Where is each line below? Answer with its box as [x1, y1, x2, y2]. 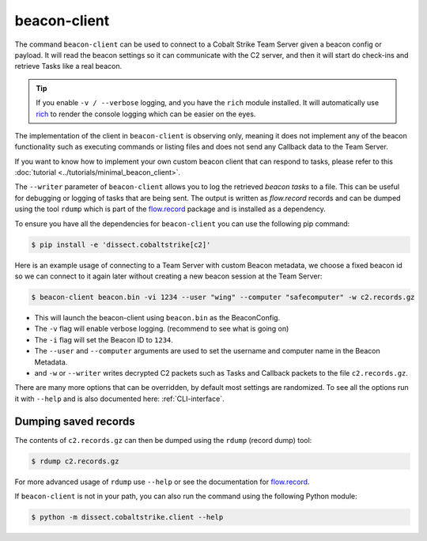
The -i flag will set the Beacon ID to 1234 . [34, 335, 174, 344]
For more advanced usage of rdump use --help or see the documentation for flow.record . [14, 477, 310, 486]
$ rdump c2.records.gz [31, 456, 119, 466]
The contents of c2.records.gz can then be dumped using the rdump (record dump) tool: [14, 435, 312, 445]
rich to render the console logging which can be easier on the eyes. [36, 109, 256, 119]
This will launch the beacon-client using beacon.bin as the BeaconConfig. [34, 312, 281, 322]
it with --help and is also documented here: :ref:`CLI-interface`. [14, 394, 225, 403]
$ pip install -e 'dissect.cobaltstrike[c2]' [31, 240, 211, 249]
